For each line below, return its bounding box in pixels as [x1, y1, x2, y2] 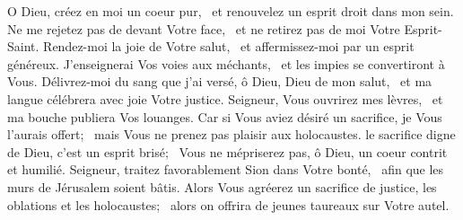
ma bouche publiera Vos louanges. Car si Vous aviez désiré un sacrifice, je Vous [7, 107, 442, 126]
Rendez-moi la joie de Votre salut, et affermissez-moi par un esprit [43, 37, 415, 56]
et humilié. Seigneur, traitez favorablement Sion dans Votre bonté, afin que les [7, 160, 444, 179]
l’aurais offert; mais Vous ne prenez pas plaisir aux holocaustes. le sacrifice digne [7, 125, 456, 144]
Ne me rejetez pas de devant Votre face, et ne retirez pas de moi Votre [7, 19, 400, 38]
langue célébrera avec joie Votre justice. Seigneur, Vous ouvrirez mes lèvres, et [7, 89, 443, 108]
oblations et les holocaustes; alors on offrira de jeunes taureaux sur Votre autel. [7, 195, 450, 214]
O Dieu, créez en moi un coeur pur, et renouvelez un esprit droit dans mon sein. [7, 2, 454, 20]
